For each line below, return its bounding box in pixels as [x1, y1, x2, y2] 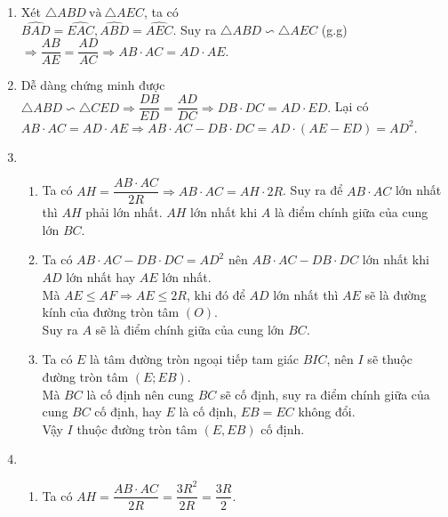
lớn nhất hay [66, 268, 136, 287]
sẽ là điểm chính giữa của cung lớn [95, 319, 284, 338]
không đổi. [298, 402, 356, 421]
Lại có [334, 97, 369, 116]
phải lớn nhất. [85, 203, 163, 222]
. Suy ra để [283, 181, 343, 199]
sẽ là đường [364, 285, 427, 303]
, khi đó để [186, 285, 245, 303]
